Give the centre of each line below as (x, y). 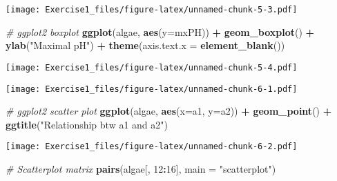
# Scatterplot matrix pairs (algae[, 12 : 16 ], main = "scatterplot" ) (141, 169)
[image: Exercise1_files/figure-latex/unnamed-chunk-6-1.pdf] (152, 89)
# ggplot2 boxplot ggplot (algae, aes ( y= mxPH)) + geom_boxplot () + (160, 31)
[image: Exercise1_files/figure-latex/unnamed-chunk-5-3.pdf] (152, 10)
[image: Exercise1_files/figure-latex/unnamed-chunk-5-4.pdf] (152, 67)
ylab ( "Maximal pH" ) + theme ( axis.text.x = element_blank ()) (145, 45)
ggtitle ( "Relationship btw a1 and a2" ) (87, 124)
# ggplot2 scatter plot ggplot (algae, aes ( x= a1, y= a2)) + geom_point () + (169, 111)
